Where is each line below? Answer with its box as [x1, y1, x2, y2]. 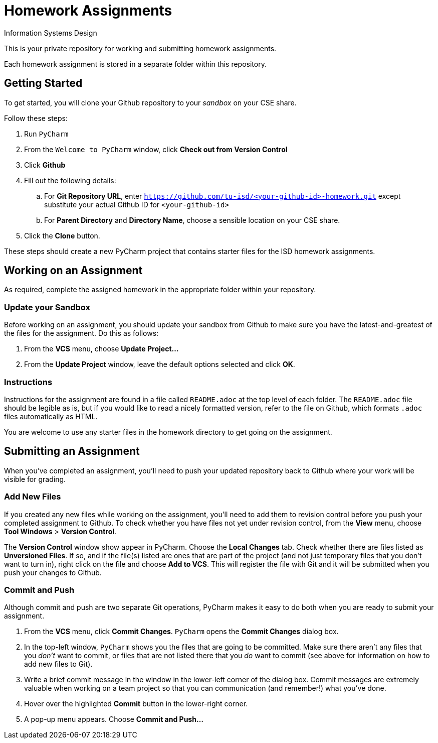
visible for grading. [4, 474, 66, 483]
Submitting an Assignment [4, 445, 140, 458]
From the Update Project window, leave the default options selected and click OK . [24, 360, 295, 369]
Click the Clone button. [24, 231, 100, 240]
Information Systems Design [4, 28, 97, 37]
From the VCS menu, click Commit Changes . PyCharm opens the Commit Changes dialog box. [24, 627, 339, 636]
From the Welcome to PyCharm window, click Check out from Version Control [24, 145, 288, 154]
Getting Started [4, 77, 83, 90]
